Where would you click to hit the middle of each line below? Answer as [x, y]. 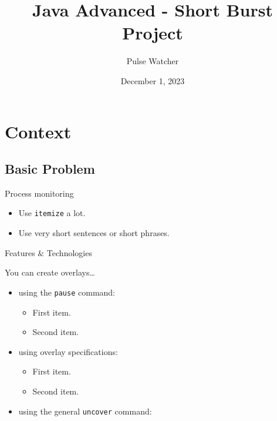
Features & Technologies [48, 252]
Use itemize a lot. [52, 213]
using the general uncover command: [85, 411]
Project [153, 33]
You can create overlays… [50, 272]
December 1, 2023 [153, 80]
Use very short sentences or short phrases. [94, 233]
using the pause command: [67, 292]
